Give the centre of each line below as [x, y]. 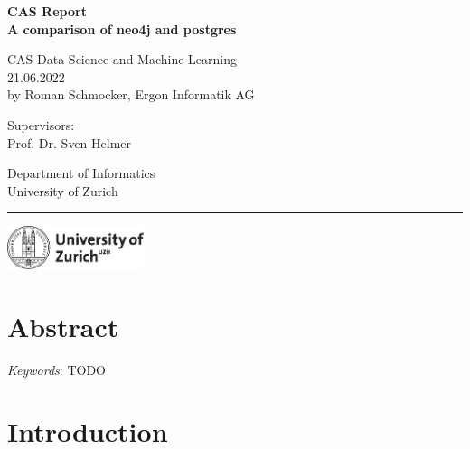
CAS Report [47, 11]
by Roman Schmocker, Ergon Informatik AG [131, 94]
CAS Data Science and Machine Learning [122, 59]
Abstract [63, 326]
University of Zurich [63, 190]
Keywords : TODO [56, 369]
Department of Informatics [81, 173]
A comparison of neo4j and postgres [122, 28]
